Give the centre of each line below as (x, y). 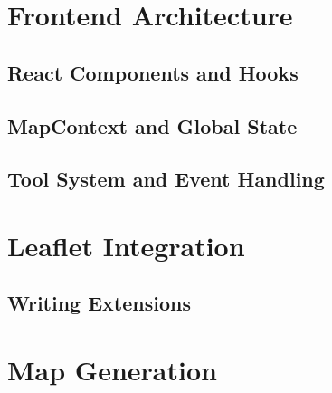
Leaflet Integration (126, 245)
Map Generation (112, 370)
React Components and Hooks (153, 72)
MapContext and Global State (152, 125)
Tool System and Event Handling (166, 179)
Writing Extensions (99, 303)
